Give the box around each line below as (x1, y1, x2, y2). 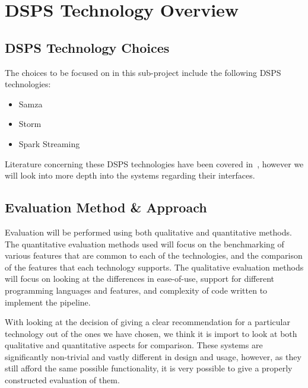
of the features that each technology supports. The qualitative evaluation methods (5, 260, 304, 273)
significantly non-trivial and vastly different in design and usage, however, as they (5, 350, 301, 362)
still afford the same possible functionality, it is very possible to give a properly (5, 362, 293, 374)
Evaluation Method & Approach (5, 198, 207, 217)
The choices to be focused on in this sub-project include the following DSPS (5, 66, 281, 78)
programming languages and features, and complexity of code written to (5, 284, 268, 296)
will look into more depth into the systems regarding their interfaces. (5, 169, 255, 182)
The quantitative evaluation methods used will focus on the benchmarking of (5, 237, 284, 250)
